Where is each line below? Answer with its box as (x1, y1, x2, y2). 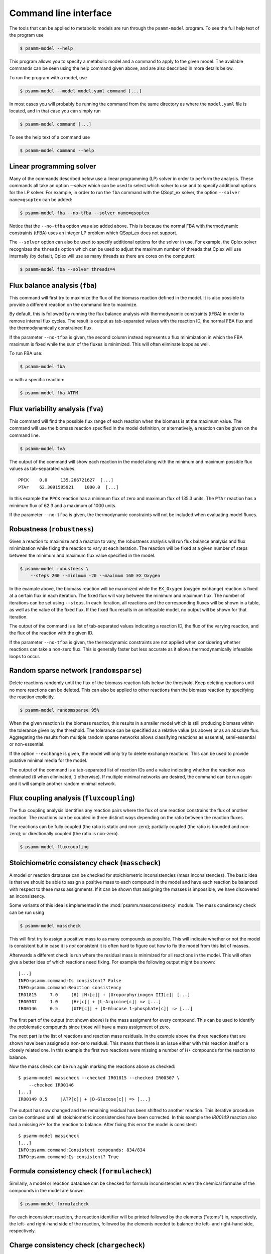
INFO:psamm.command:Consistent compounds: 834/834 (18, 1147, 146, 1153)
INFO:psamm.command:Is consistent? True (18, 1154, 119, 1160)
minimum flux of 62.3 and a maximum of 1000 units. (9, 502, 117, 509)
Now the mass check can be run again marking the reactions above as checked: (9, 1063, 176, 1069)
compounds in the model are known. (9, 1187, 85, 1193)
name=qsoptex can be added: (9, 196, 72, 203)
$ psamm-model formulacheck (20, 1201, 89, 1206)
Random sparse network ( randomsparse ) (9, 666, 143, 675)
